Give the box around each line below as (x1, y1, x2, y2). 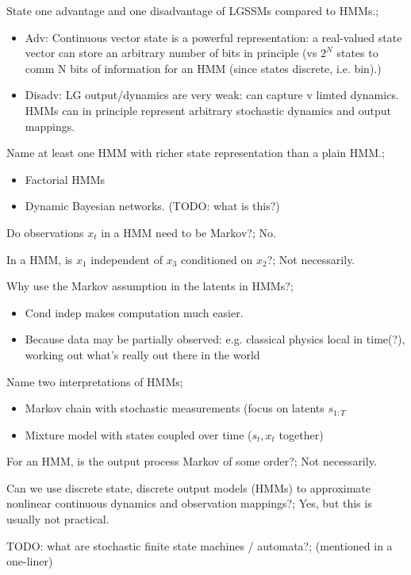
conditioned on (181, 251, 253, 267)
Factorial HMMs (25, 171, 106, 187)
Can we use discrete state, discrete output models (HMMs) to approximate (6, 479, 371, 496)
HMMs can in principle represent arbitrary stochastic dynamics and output (25, 102, 391, 118)
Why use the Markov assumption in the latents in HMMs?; (6, 278, 294, 294)
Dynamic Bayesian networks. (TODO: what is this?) (25, 197, 280, 214)
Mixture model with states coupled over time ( (25, 426, 252, 443)
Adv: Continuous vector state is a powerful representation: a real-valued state (25, 29, 402, 45)
